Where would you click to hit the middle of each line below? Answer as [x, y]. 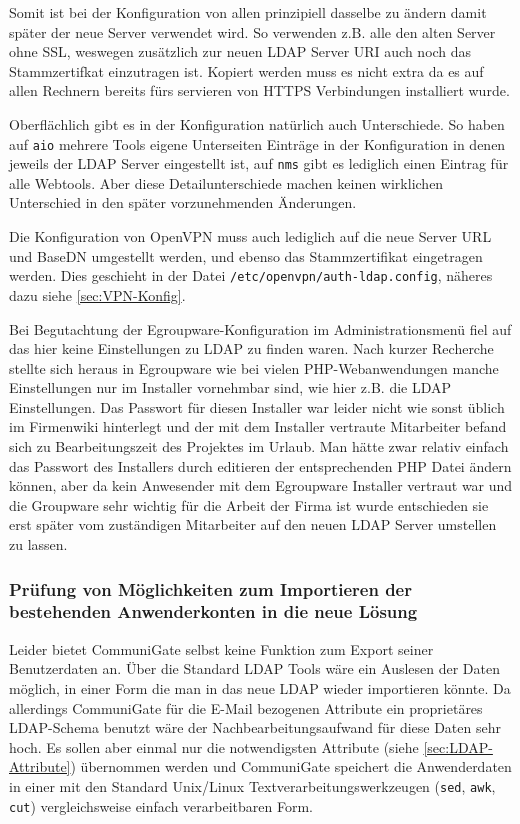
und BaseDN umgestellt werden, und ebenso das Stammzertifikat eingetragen [246, 255]
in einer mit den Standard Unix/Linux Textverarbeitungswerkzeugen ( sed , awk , [252, 785]
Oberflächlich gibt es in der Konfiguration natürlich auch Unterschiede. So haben [257, 123]
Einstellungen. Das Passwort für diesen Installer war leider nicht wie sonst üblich [257, 406]
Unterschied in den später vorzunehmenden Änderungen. [183, 202]
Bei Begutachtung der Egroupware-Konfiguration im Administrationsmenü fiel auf [260, 328]
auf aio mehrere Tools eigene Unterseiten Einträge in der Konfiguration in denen [257, 143]
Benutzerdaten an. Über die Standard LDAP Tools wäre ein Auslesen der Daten [255, 668]
